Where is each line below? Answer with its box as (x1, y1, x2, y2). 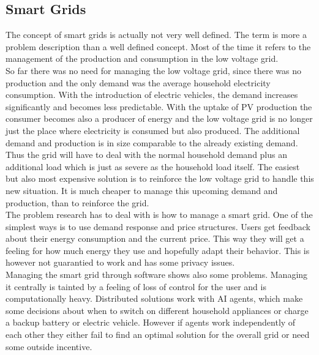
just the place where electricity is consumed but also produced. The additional (6, 124, 300, 136)
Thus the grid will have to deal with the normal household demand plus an (6, 148, 287, 161)
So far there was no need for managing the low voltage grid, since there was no (6, 64, 301, 77)
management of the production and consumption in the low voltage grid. (6, 52, 279, 65)
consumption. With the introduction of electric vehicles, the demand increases (6, 88, 298, 101)
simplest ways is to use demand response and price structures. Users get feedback (6, 220, 310, 233)
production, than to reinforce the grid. (6, 196, 149, 209)
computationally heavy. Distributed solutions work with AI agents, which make (6, 292, 303, 305)
